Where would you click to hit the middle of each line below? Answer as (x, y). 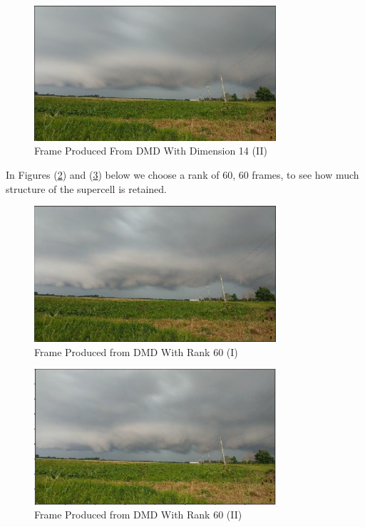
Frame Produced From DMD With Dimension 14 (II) (151, 151)
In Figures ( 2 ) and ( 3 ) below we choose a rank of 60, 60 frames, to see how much (182, 174)
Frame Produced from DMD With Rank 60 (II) (138, 515)
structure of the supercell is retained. (86, 188)
